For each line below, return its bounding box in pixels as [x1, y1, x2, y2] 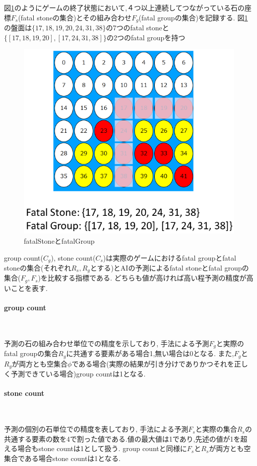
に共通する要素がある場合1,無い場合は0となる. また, [66, 348, 234, 359]
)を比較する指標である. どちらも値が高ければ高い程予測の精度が [38, 273, 247, 283]
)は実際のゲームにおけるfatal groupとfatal [103, 252, 236, 263]
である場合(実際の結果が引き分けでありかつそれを [71, 358, 234, 369]
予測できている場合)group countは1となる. [10, 369, 146, 379]
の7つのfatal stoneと [106, 22, 169, 33]
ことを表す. [10, 282, 48, 293]
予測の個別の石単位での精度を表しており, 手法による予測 [4, 424, 189, 434]
